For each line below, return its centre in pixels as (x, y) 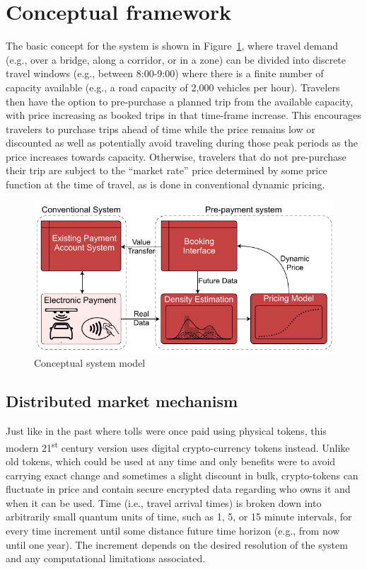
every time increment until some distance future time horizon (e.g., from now (173, 531)
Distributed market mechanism (122, 401)
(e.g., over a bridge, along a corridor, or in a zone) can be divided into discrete (176, 59)
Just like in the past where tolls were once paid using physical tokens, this (166, 431)
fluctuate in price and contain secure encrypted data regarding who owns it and (178, 489)
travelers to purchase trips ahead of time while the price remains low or (161, 129)
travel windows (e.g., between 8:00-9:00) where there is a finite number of (165, 73)
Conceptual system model (90, 363)
